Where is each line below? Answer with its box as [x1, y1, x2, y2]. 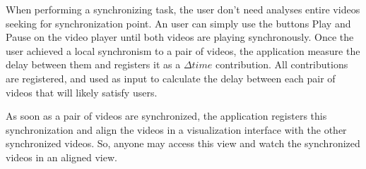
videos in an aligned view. [6, 149, 117, 164]
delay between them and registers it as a [6, 57, 181, 72]
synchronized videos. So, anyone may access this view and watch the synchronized [6, 136, 360, 151]
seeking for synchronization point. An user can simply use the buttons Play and [6, 15, 351, 30]
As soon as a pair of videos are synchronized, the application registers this [6, 108, 327, 123]
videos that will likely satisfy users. [6, 84, 158, 99]
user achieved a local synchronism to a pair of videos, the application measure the [6, 43, 360, 58]
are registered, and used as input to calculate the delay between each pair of [6, 70, 336, 85]
